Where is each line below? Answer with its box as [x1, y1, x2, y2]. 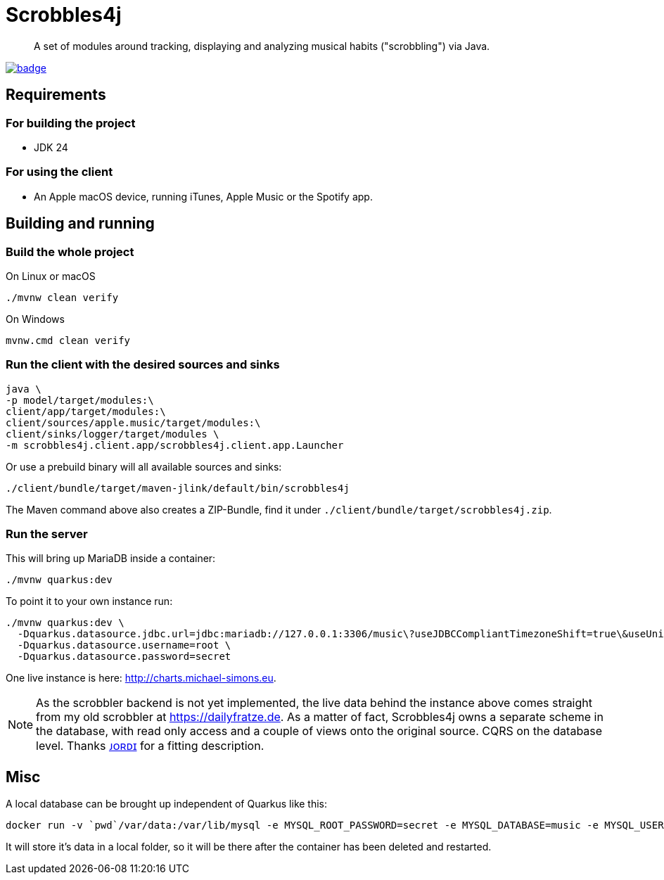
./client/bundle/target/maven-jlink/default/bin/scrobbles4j [6, 482, 350, 494]
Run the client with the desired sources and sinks [6, 357, 280, 372]
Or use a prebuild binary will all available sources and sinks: [6, 460, 282, 473]
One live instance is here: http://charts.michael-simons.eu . [6, 672, 276, 684]
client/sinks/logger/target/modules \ [6, 428, 219, 440]
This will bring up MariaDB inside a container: [6, 552, 216, 565]
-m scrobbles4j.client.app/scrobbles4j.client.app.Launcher [6, 439, 344, 451]
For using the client [6, 165, 113, 179]
